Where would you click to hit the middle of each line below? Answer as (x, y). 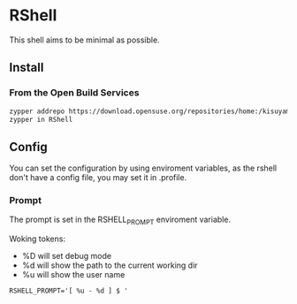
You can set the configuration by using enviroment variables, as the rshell (143, 168)
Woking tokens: (38, 239)
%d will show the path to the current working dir (110, 265)
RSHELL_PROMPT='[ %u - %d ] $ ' (69, 291)
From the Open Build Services (74, 93)
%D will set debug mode (67, 256)
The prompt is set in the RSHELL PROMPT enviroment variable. (120, 220)
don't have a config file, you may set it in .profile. (98, 178)
